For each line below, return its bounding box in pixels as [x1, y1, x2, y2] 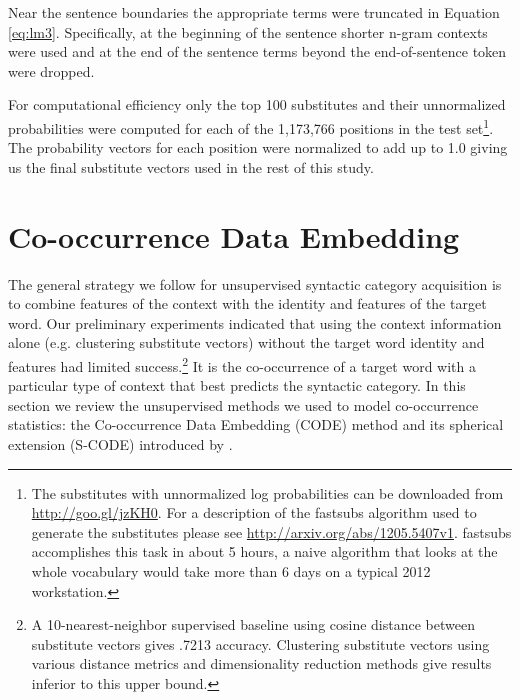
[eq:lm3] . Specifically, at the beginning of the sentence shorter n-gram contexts [8, 21, 488, 42]
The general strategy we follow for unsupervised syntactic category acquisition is [8, 273, 502, 294]
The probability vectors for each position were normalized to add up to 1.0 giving [8, 137, 508, 158]
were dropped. [8, 60, 95, 81]
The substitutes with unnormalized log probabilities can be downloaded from [31, 482, 504, 503]
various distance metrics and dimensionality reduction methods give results [31, 653, 492, 674]
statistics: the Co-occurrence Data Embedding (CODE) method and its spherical [8, 414, 504, 435]
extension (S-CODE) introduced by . [8, 433, 233, 454]
